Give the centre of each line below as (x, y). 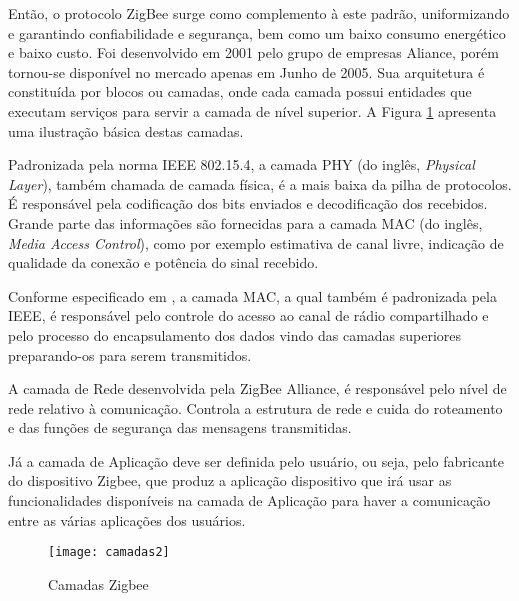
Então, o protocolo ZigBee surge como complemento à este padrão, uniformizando (259, 13)
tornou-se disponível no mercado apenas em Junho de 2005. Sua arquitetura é (246, 71)
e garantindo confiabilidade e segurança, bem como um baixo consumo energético (257, 32)
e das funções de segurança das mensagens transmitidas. (180, 427)
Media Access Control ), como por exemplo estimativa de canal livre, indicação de (256, 242)
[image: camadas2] (109, 552)
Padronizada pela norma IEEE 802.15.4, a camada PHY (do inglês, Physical (241, 164)
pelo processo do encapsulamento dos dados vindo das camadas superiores (235, 334)
